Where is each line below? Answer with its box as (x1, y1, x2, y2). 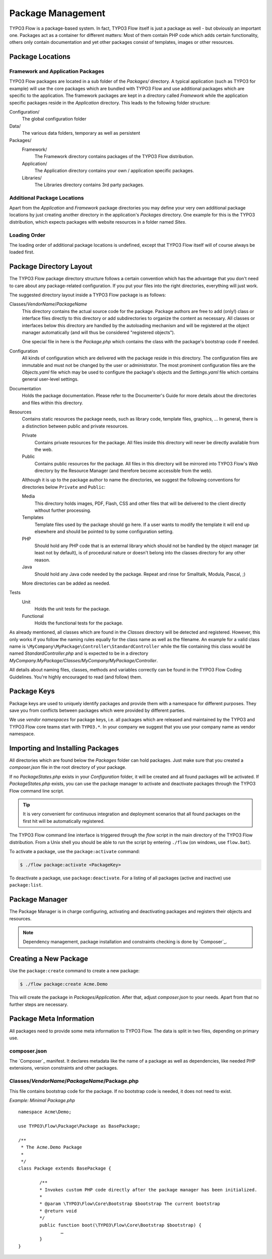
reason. (34, 557, 50, 563)
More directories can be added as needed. (22, 580, 111, 586)
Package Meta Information (9, 1015, 95, 1023)
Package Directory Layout (9, 263, 93, 271)
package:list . (9, 882, 43, 888)
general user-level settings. (22, 376, 79, 382)
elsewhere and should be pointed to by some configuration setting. (34, 529, 174, 535)
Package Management (9, 8, 106, 19)
